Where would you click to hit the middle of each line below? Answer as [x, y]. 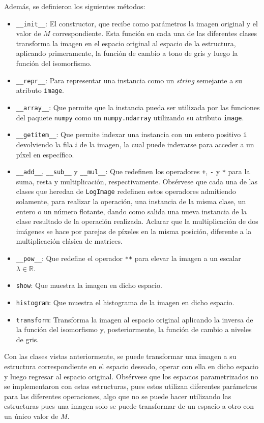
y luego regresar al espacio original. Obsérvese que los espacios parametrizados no [131, 376]
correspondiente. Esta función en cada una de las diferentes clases [155, 33]
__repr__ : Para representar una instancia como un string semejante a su [129, 80]
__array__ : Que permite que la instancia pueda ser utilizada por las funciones [138, 107]
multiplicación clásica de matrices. [69, 241]
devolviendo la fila [44, 144]
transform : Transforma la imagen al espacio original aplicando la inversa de [135, 319]
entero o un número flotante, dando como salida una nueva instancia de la [131, 211]
